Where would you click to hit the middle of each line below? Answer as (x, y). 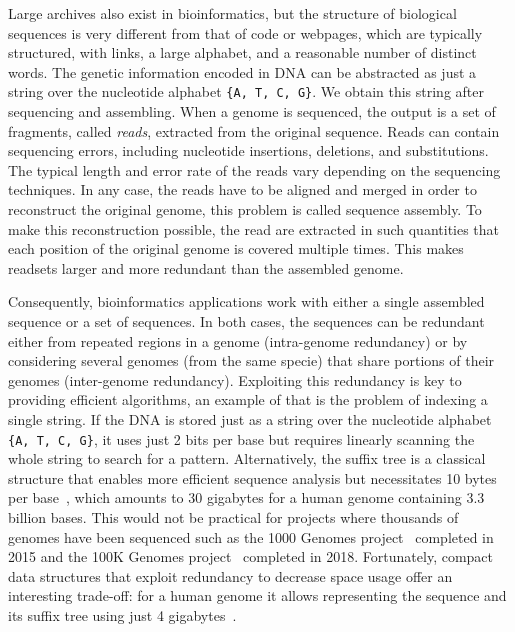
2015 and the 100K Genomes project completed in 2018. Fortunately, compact (251, 556)
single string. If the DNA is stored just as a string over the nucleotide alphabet (250, 418)
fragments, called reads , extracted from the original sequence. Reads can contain (254, 130)
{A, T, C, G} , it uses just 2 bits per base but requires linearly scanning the (241, 438)
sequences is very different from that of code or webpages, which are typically (245, 32)
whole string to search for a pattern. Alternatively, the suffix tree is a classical (247, 458)
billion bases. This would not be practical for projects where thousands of (233, 516)
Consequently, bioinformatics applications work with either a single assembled (246, 301)
